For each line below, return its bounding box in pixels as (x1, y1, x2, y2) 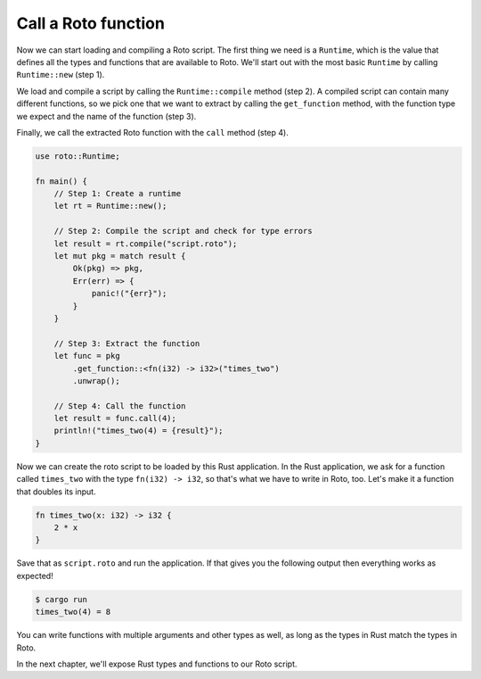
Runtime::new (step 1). (16, 70, 105, 80)
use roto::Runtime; (35, 151, 120, 161)
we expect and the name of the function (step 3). (16, 111, 197, 121)
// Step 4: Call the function (53, 401, 186, 410)
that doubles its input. (16, 486, 97, 497)
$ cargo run (35, 594, 88, 604)
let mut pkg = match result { (53, 251, 186, 261)
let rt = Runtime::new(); (53, 201, 167, 211)
